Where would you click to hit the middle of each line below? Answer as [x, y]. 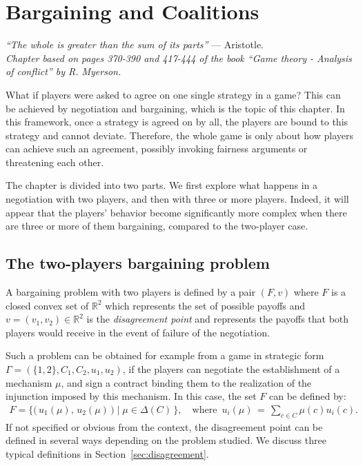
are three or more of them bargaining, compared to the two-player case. [157, 226]
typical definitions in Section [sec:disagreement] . [107, 453]
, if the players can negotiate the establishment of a [231, 369]
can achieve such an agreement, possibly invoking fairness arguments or [157, 149]
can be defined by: [308, 396]
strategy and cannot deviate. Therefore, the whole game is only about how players [179, 135]
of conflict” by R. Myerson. [63, 71]
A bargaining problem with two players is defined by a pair [130, 292]
